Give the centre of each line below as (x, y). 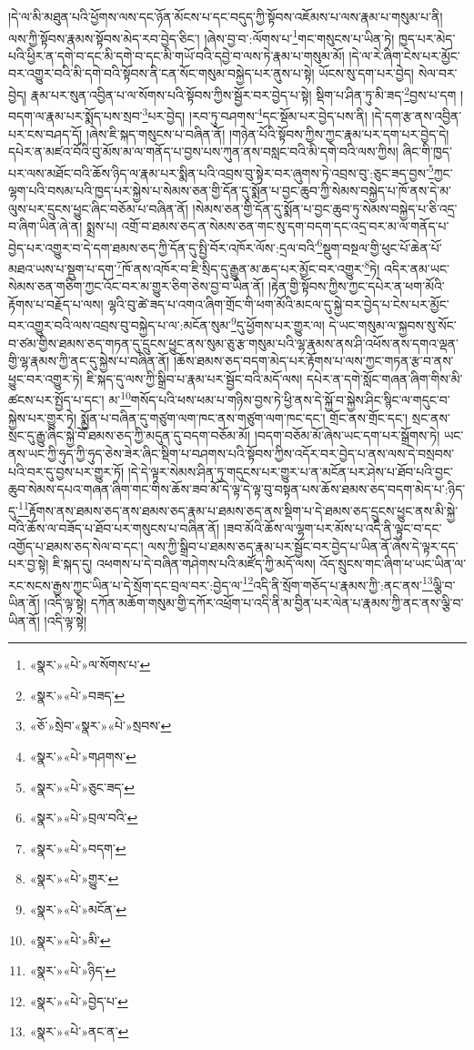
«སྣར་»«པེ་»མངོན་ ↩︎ (78, 909)
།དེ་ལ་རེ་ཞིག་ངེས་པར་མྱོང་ (404, 55)
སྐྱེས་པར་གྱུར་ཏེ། (43, 417)
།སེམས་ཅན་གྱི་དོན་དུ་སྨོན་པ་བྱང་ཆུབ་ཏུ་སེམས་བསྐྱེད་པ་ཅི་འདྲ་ (325, 208)
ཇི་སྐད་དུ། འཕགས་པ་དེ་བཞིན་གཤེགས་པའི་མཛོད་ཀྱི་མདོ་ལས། (184, 564)
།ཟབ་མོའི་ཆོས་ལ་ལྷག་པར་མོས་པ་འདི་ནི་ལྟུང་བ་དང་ (333, 527)
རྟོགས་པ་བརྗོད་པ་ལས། (56, 303)
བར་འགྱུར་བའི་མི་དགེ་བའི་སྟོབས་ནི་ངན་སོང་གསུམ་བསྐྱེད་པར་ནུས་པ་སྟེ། (161, 73)
